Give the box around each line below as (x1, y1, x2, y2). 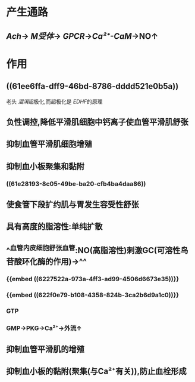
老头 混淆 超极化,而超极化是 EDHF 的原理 (6, 98, 103, 105)
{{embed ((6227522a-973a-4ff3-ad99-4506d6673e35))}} (6, 275, 180, 283)
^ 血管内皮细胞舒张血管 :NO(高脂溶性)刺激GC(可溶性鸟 (6, 243, 188, 255)
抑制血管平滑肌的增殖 (6, 344, 84, 354)
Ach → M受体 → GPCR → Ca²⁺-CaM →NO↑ (6, 31, 159, 41)
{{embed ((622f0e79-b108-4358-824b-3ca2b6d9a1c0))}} (6, 291, 180, 299)
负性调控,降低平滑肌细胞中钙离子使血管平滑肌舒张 (6, 117, 189, 127)
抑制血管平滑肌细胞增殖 (6, 139, 92, 149)
